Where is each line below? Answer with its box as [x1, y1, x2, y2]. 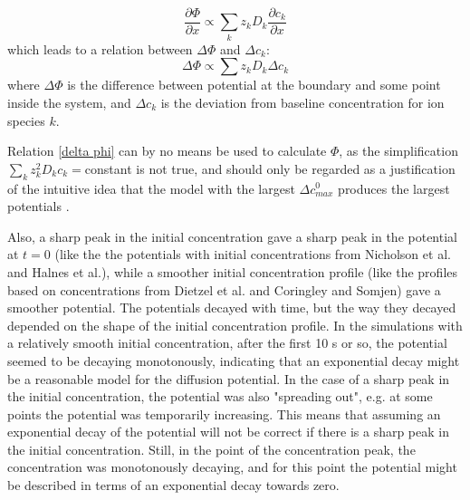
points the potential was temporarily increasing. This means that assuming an [7, 404, 441, 423]
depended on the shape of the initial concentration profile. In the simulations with [7, 315, 463, 334]
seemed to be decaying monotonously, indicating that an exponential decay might [7, 351, 460, 370]
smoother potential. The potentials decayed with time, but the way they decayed [7, 298, 456, 317]
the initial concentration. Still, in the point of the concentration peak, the [7, 439, 416, 458]
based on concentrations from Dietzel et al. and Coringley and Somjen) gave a [7, 280, 441, 299]
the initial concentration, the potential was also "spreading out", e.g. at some [7, 387, 433, 406]
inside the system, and [7, 92, 131, 111]
